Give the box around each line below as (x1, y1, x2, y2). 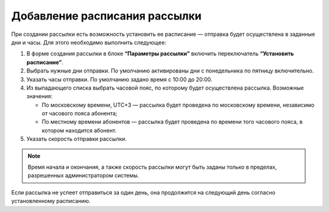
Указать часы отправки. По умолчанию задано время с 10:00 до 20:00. (26, 76, 213, 83)
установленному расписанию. (11, 197, 91, 205)
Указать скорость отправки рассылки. (26, 135, 127, 143)
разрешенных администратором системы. (27, 172, 140, 179)
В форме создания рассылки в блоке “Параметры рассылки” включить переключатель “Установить (26, 50, 294, 57)
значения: (26, 93, 53, 100)
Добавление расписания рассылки (11, 9, 202, 23)
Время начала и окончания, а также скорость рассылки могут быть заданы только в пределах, (27, 163, 277, 171)
